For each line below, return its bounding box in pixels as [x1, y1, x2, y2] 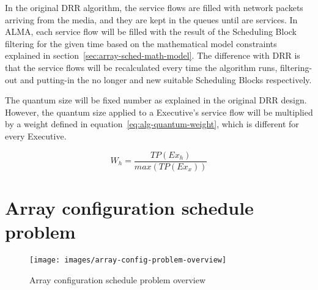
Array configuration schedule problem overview [29, 273, 206, 286]
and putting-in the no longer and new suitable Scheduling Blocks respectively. [20, 73, 312, 86]
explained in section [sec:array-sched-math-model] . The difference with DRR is [5, 49, 300, 62]
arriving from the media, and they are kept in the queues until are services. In [5, 13, 298, 26]
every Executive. [5, 129, 67, 142]
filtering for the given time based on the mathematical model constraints [5, 37, 277, 50]
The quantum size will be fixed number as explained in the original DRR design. [5, 94, 307, 106]
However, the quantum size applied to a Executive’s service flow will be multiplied [5, 105, 313, 118]
